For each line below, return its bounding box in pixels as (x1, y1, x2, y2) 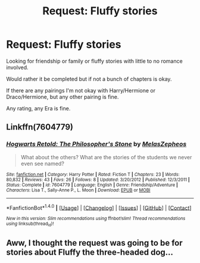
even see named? (20, 160, 64, 167)
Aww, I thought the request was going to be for (6, 238, 183, 248)
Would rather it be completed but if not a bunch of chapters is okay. (6, 75, 172, 82)
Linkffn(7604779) (6, 122, 73, 132)
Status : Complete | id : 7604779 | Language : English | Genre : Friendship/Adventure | (6, 182, 179, 188)
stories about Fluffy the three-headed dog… (6, 247, 174, 257)
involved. (6, 64, 29, 71)
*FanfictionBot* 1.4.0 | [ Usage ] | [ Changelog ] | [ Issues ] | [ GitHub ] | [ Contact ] (6, 203, 192, 211)
